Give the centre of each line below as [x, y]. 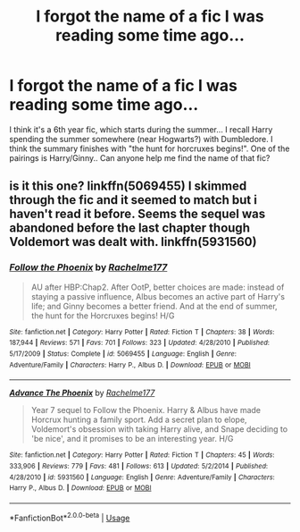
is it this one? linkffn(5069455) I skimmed [128, 186]
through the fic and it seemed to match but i [133, 200]
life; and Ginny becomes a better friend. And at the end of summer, [154, 306]
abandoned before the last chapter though [129, 228]
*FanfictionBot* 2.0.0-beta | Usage [70, 517]
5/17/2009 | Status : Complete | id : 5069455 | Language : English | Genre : [123, 354]
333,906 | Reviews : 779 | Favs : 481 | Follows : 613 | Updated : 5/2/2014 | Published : [139, 466]
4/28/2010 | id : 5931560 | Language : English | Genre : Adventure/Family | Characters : [142, 477]
